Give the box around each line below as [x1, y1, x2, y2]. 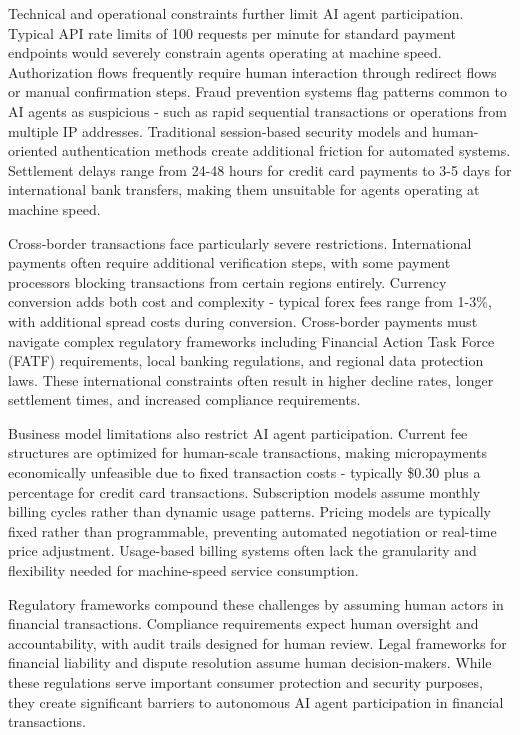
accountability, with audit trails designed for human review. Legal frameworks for [8, 632, 507, 653]
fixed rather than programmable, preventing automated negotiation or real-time [8, 520, 497, 541]
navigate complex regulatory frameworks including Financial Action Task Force [8, 330, 495, 351]
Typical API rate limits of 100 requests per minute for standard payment [8, 22, 456, 43]
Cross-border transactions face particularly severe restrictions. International [8, 232, 472, 253]
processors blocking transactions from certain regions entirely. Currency [8, 271, 447, 292]
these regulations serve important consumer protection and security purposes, [8, 672, 483, 692]
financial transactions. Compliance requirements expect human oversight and [8, 613, 479, 634]
